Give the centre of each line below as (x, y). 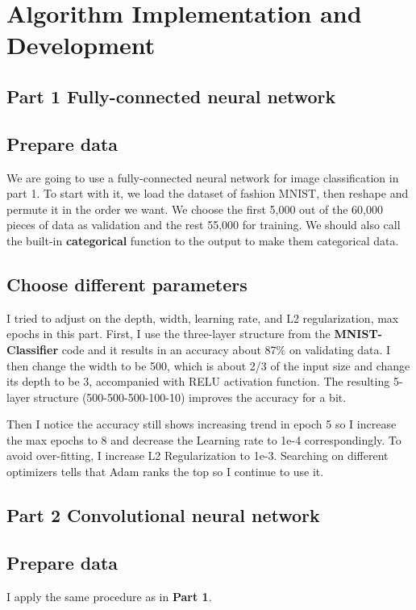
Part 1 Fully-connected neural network (171, 96)
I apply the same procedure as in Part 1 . (109, 596)
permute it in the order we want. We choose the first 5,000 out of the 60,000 (195, 209)
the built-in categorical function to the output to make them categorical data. (203, 240)
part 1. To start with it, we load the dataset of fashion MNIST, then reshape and (208, 193)
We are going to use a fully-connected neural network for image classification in (203, 177)
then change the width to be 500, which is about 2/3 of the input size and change (208, 365)
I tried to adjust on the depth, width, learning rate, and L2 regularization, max (203, 318)
